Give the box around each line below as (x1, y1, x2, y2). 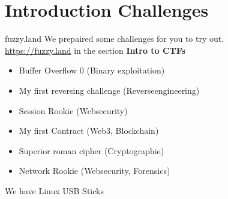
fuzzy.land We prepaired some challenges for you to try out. (5, 32, 224, 45)
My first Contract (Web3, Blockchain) (19, 124, 159, 137)
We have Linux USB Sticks (5, 184, 104, 197)
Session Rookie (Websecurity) (19, 104, 128, 117)
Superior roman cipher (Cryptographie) (19, 144, 164, 157)
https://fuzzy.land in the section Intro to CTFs (5, 44, 185, 56)
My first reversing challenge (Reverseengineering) (19, 84, 200, 96)
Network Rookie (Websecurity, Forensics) (19, 164, 170, 177)
